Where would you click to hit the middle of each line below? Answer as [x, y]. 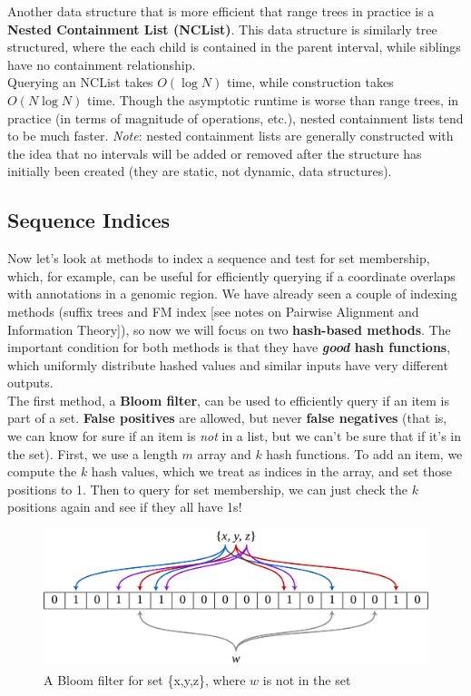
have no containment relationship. [102, 64]
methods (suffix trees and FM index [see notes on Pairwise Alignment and [213, 311]
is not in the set [307, 679]
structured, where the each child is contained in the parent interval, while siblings [234, 47]
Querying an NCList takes [80, 82]
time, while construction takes [310, 82]
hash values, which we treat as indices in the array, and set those [272, 471]
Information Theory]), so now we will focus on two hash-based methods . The [229, 329]
